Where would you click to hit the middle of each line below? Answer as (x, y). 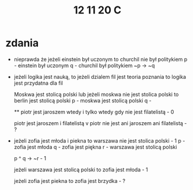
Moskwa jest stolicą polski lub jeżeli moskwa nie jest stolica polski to (96, 94)
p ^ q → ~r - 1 (30, 158)
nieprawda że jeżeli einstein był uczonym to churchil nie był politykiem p (101, 59)
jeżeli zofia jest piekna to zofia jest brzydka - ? (70, 181)
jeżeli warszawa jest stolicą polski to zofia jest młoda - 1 (81, 170)
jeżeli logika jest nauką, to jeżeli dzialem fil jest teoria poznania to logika (100, 77)
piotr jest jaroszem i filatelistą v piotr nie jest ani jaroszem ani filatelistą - (100, 123)
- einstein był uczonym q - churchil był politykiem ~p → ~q (84, 65)
